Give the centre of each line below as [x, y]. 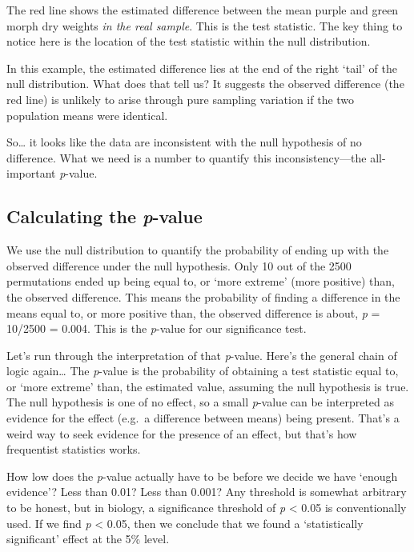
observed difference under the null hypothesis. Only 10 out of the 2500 [179, 265]
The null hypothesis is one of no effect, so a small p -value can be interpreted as [201, 402]
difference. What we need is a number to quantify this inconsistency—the [187, 157]
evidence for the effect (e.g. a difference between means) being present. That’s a [203, 418]
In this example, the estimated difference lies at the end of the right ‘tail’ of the [202, 68]
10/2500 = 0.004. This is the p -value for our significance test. [157, 328]
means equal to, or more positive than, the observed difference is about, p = [193, 312]
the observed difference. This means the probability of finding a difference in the [203, 296]
